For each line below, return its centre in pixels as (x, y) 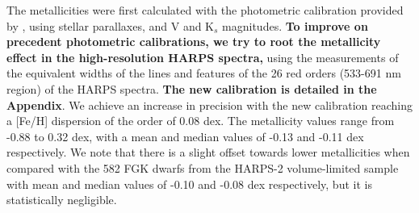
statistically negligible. (62, 200)
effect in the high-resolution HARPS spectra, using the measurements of (203, 57)
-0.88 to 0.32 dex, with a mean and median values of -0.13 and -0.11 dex (185, 136)
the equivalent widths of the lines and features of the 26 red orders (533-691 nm (204, 73)
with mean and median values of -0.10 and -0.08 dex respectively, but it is (189, 184)
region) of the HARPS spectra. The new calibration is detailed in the (192, 88)
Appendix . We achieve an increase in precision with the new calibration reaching (210, 104)
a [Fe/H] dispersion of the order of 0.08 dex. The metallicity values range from (201, 121)
